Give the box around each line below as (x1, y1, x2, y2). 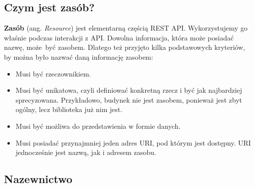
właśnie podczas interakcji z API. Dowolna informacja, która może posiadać (4, 32, 234, 42)
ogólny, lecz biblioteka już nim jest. (15, 104, 123, 114)
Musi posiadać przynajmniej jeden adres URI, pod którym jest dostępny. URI (15, 137, 251, 148)
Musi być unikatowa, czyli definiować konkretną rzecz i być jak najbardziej (15, 85, 242, 95)
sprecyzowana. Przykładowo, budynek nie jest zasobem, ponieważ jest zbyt (15, 94, 242, 105)
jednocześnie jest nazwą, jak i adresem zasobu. (15, 147, 156, 157)
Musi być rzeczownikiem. (15, 68, 91, 78)
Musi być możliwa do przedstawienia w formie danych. (15, 120, 181, 131)
